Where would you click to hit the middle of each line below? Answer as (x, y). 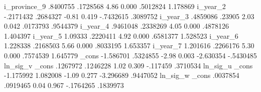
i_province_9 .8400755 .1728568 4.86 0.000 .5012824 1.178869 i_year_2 (115, 6)
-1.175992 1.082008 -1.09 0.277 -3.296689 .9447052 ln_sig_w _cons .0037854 (122, 75)
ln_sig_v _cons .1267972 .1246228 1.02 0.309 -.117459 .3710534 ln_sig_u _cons (128, 65)
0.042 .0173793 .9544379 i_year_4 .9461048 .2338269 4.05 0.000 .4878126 (117, 26)
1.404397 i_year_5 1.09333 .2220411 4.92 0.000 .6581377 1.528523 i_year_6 (121, 35)
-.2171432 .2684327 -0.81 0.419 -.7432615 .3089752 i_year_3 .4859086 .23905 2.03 (129, 16)
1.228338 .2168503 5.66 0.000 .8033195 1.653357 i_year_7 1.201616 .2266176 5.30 (129, 45)
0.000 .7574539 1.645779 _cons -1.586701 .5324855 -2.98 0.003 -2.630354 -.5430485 (130, 55)
